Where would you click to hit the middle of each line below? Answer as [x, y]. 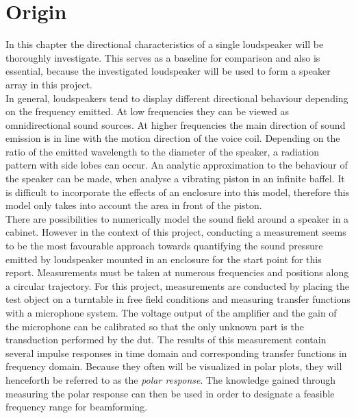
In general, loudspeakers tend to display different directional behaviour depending [177, 98]
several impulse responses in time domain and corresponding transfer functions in [176, 353]
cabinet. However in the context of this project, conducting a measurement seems [176, 232]
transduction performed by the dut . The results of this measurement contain [166, 340]
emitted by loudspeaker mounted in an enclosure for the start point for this [164, 259]
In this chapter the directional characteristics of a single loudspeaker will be [165, 44]
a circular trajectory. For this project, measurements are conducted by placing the [178, 285]
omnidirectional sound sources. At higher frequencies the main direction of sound [176, 124]
